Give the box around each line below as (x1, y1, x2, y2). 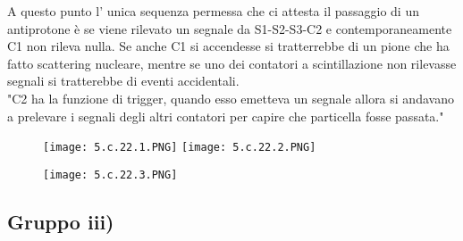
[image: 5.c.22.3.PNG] (43, 168, 178, 181)
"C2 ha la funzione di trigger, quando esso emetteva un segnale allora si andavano (7, 88, 454, 107)
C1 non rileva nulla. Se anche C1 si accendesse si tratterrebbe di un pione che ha (7, 37, 450, 55)
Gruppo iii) (7, 207, 114, 235)
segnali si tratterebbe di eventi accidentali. (7, 71, 240, 90)
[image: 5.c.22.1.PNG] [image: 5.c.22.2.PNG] (43, 141, 316, 154)
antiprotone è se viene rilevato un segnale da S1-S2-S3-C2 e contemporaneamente (7, 19, 452, 37)
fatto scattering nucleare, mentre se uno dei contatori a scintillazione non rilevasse (7, 54, 457, 72)
